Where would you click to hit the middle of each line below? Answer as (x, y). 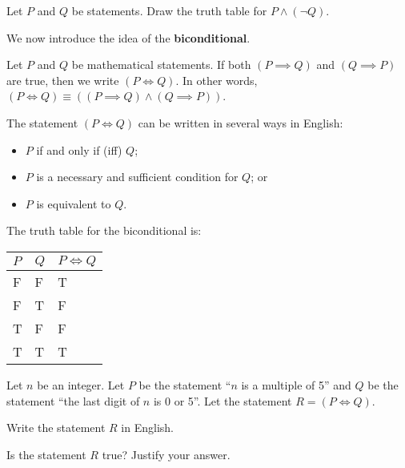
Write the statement (56, 428)
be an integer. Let (81, 384)
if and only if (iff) (79, 149)
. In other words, (217, 80)
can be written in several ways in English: (241, 122)
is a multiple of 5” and (296, 384)
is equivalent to (74, 203)
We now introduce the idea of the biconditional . (128, 37)
